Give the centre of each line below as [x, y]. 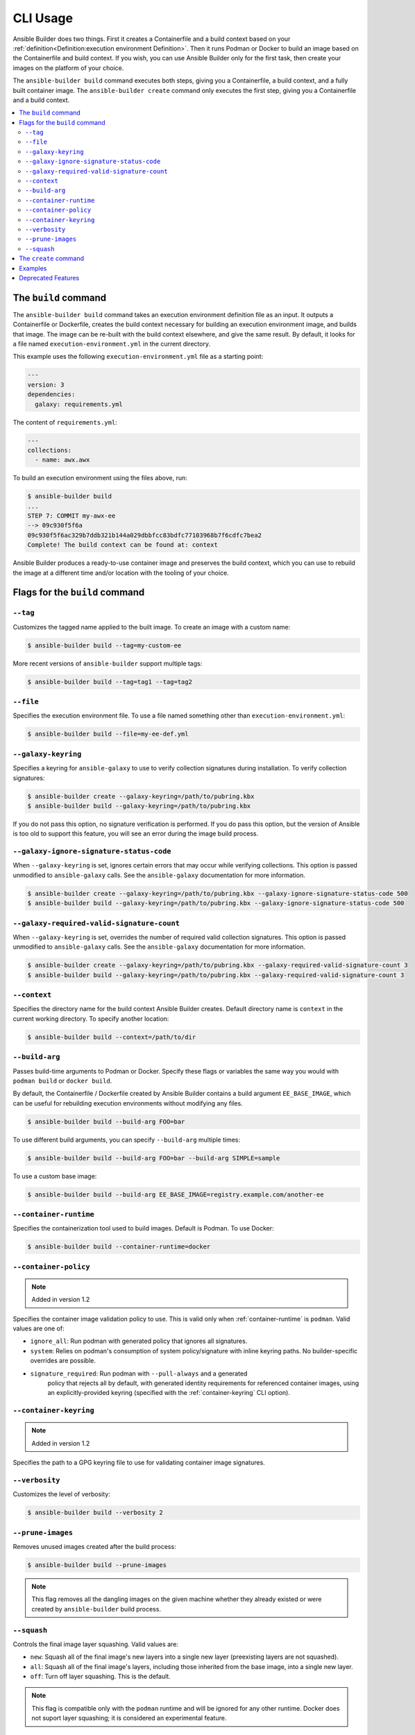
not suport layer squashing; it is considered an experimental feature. [129, 1718]
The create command [52, 259]
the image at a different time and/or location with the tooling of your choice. [121, 573]
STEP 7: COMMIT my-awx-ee [71, 516]
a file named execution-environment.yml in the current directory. [112, 344]
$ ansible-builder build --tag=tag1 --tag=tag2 [110, 682]
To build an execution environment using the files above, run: [100, 478]
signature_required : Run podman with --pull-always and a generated [139, 1373]
